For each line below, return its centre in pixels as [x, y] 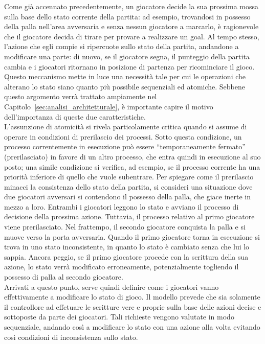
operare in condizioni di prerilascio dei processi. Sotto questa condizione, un [123, 136]
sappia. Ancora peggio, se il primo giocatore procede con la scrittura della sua [126, 256]
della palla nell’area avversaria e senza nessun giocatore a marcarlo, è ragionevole [131, 26]
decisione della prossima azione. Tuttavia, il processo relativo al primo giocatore [129, 216]
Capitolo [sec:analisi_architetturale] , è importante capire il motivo [109, 106]
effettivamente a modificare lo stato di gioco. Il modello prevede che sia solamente [132, 297]
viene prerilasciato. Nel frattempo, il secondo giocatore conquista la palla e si [125, 227]
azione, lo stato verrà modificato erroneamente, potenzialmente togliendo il [122, 267]
